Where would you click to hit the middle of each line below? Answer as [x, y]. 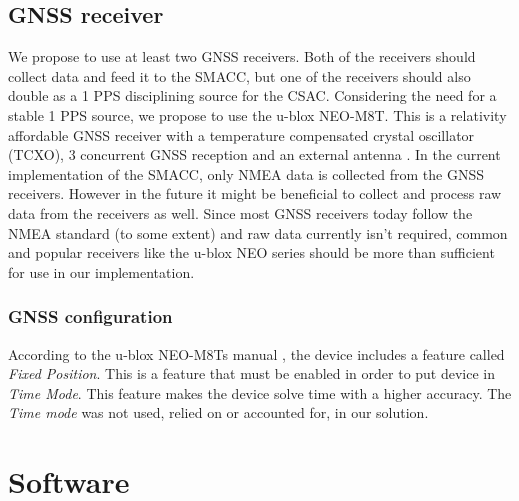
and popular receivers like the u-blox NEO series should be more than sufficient [251, 252]
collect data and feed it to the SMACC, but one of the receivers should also [239, 75]
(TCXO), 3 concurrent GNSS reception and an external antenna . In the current [254, 154]
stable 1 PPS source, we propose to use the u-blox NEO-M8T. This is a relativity [257, 114]
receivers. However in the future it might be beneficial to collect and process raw [255, 193]
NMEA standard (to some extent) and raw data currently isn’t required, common [258, 232]
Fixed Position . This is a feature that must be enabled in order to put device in [252, 373]
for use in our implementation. [101, 271]
